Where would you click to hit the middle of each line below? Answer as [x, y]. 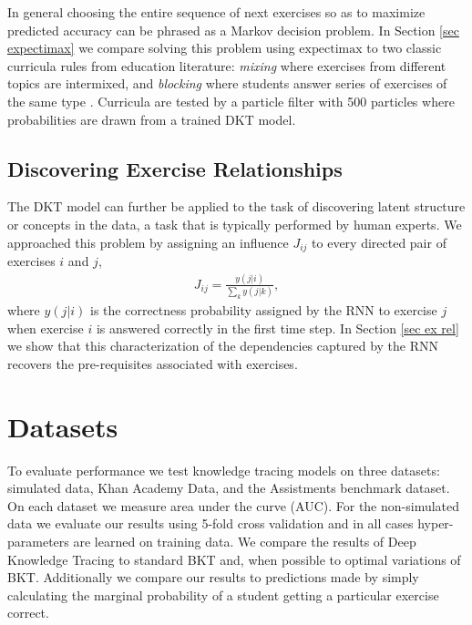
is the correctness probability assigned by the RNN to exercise [264, 310]
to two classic [404, 48]
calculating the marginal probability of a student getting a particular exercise [223, 594]
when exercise [46, 328]
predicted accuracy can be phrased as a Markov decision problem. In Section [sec [233, 30]
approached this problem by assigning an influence [148, 242]
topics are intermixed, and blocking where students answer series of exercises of [227, 83]
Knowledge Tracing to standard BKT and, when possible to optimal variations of [234, 559]
